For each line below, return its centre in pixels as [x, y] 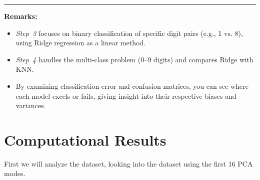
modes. [15, 173]
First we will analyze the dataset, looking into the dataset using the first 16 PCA [128, 163]
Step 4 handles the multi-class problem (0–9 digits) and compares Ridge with [134, 59]
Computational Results [85, 139]
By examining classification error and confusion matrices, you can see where [132, 86]
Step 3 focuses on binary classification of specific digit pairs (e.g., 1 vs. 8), [129, 33]
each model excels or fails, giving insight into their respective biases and [126, 95]
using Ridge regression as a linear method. [81, 43]
